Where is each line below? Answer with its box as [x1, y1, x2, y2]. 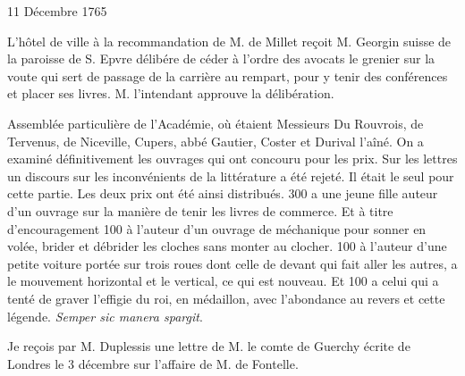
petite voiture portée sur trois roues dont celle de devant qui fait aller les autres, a [7, 254, 458, 272]
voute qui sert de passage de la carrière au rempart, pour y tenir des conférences [7, 66, 448, 85]
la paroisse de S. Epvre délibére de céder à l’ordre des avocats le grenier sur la [7, 49, 435, 68]
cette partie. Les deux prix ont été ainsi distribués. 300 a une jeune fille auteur [7, 184, 438, 203]
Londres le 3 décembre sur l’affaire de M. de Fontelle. [7, 354, 299, 372]
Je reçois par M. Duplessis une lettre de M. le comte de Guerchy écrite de [7, 337, 410, 355]
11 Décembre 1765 [7, 2, 107, 20]
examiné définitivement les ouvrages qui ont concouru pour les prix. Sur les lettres [7, 149, 458, 168]
